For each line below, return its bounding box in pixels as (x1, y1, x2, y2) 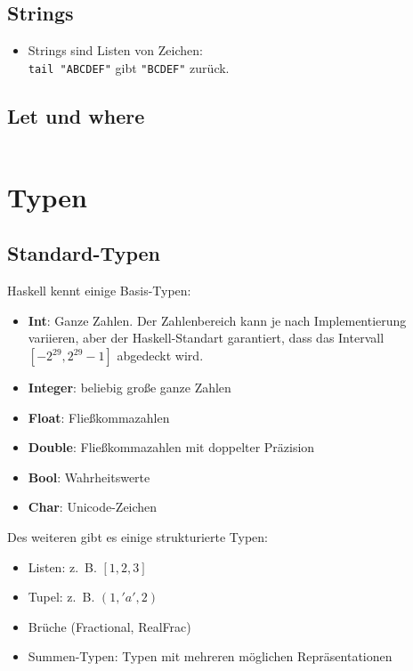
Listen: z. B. (28, 557, 97, 576)
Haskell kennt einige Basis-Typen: (7, 281, 191, 300)
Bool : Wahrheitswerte (28, 467, 150, 486)
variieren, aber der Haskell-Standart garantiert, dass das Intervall (28, 328, 385, 347)
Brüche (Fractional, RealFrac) (28, 617, 191, 635)
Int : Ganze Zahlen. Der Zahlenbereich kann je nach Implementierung (28, 311, 407, 329)
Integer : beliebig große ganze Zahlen (28, 378, 231, 397)
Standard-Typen (7, 239, 160, 267)
